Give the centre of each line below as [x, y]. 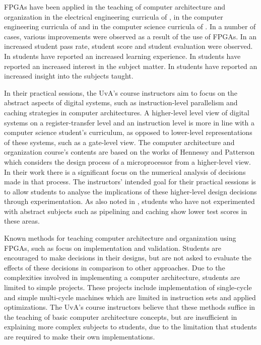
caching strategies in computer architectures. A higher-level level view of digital [127, 112]
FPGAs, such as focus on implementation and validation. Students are [113, 248]
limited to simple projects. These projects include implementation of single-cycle [128, 287]
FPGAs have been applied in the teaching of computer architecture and [115, 7]
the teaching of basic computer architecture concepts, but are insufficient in [121, 317]
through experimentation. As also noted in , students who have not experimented [129, 201]
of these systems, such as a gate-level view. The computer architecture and [119, 142]
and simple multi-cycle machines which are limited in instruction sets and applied [130, 297]
